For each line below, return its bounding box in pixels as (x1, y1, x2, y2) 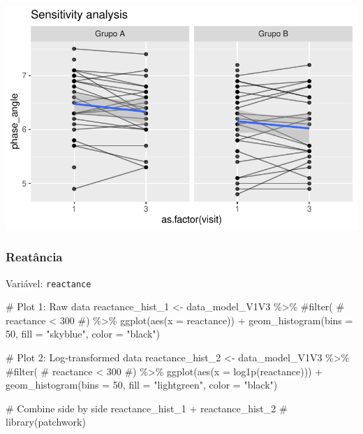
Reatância (6, 248, 63, 266)
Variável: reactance (6, 275, 91, 290)
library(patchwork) (6, 414, 86, 429)
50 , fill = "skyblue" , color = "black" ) (6, 326, 161, 341)
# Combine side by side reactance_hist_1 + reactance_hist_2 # (6, 400, 288, 415)
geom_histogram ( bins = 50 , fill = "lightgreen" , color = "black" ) (6, 377, 278, 392)
